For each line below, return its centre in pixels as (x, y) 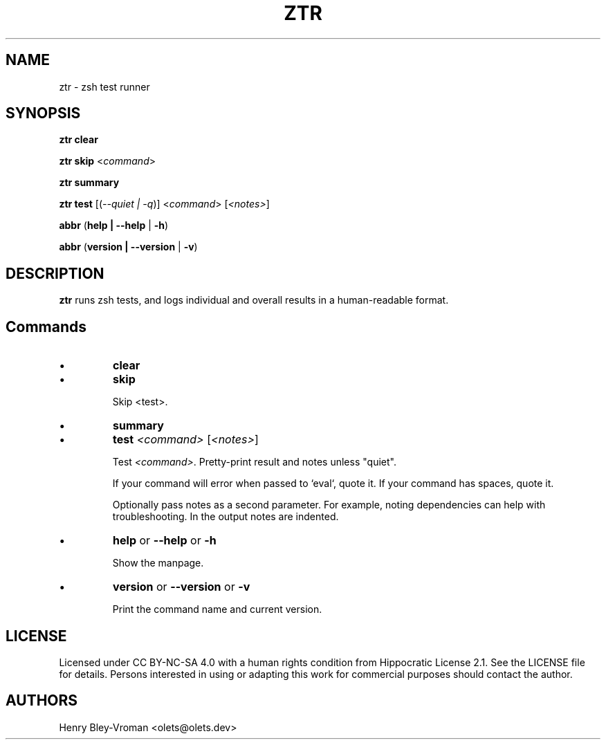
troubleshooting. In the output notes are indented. (226, 517)
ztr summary (89, 183)
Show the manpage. (158, 563)
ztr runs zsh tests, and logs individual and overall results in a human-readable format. (254, 300)
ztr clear (79, 140)
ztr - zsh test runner (104, 86)
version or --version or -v (182, 587)
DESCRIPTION (55, 273)
